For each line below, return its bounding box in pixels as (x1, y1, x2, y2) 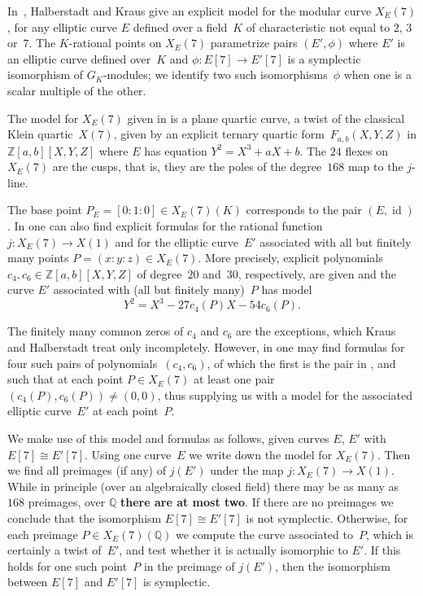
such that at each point (7, 370, 124, 388)
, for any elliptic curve (7, 18, 118, 35)
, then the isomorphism (275, 557, 390, 574)
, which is (365, 525, 414, 542)
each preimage (7, 525, 78, 542)
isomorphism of (7, 66, 84, 83)
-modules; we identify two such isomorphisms (102, 66, 328, 83)
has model (261, 281, 312, 298)
